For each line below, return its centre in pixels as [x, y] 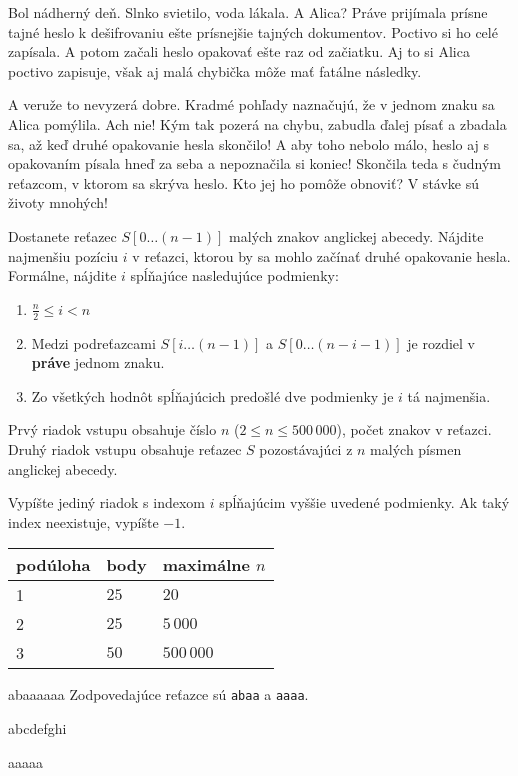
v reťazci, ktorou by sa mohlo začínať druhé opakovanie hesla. [321, 255]
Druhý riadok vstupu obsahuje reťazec [125, 448]
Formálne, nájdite [62, 275]
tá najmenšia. [449, 395]
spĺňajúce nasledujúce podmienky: [234, 275]
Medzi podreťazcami [93, 342]
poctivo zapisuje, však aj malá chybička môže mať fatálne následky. [215, 70]
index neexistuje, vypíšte [83, 521]
